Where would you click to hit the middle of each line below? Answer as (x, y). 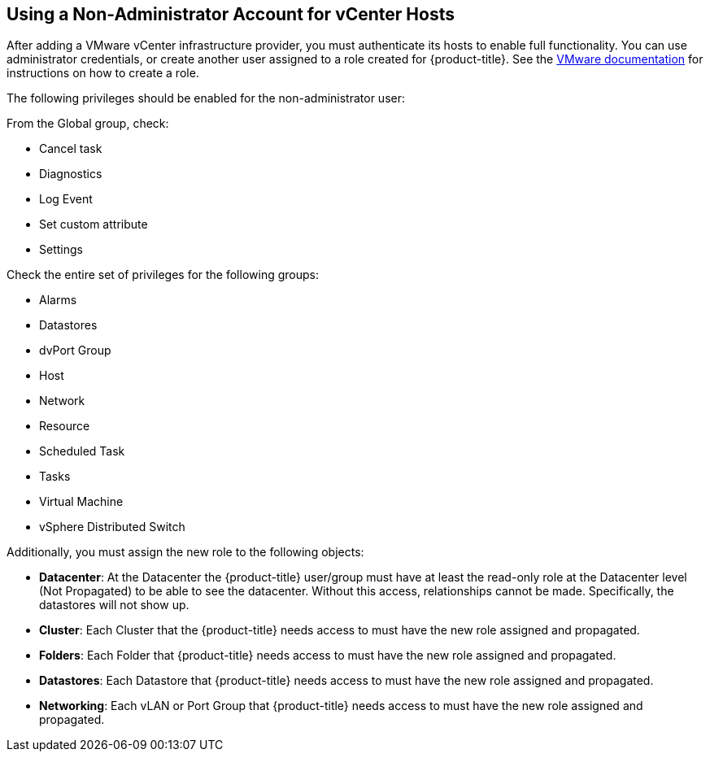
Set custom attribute (94, 224)
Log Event (66, 199)
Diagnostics (71, 174)
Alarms (58, 300)
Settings (61, 250)
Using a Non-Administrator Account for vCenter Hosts (231, 14)
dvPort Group (75, 351)
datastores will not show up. (114, 605)
